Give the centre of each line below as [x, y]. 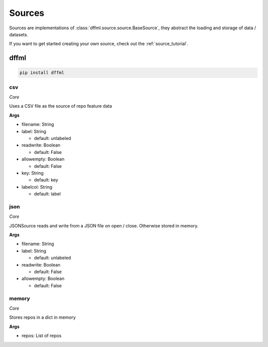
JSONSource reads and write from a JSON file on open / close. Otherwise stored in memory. [104, 225]
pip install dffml [42, 73]
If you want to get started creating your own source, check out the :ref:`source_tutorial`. [99, 44]
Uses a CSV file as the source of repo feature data [61, 106]
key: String [33, 173]
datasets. [19, 34]
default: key [46, 180]
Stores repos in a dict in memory [42, 317]
